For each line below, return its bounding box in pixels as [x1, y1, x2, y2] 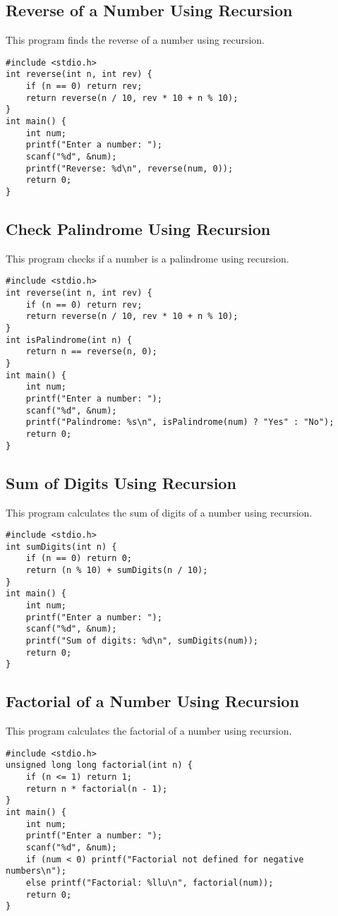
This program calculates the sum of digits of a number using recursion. [6, 505, 313, 519]
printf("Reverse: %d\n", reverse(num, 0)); [25, 163, 234, 174]
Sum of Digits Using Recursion [6, 471, 236, 493]
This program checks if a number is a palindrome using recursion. [6, 251, 289, 265]
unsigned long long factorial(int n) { [6, 760, 193, 771]
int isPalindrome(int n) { [6, 335, 132, 345]
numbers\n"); [6, 866, 66, 876]
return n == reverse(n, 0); [25, 346, 157, 357]
